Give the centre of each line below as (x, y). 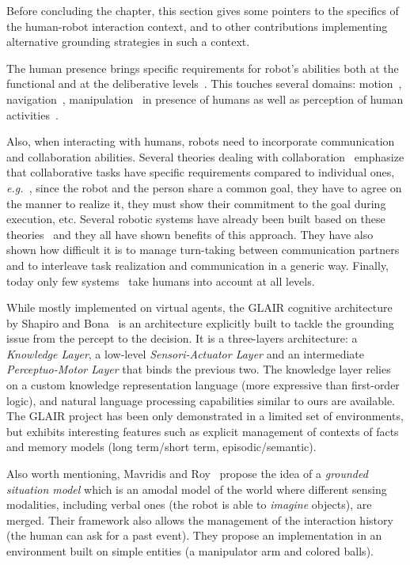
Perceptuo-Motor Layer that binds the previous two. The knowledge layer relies (199, 369)
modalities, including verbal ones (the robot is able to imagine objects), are (189, 504)
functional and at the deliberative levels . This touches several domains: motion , (204, 83)
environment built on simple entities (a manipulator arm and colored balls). (190, 551)
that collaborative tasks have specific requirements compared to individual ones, (201, 172)
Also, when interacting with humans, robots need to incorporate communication (201, 141)
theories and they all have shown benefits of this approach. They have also (190, 234)
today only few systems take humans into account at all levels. (161, 281)
